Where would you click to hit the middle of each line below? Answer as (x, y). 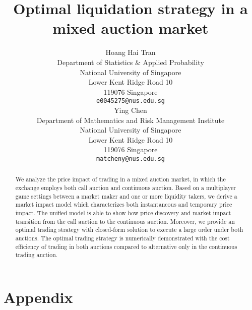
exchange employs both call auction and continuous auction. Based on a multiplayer (125, 188)
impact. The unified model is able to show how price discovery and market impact (123, 212)
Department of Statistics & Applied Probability (131, 62)
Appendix (38, 297)
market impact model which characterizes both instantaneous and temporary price (124, 204)
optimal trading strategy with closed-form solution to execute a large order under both (129, 230)
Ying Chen (131, 110)
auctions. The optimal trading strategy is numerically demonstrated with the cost (122, 238)
